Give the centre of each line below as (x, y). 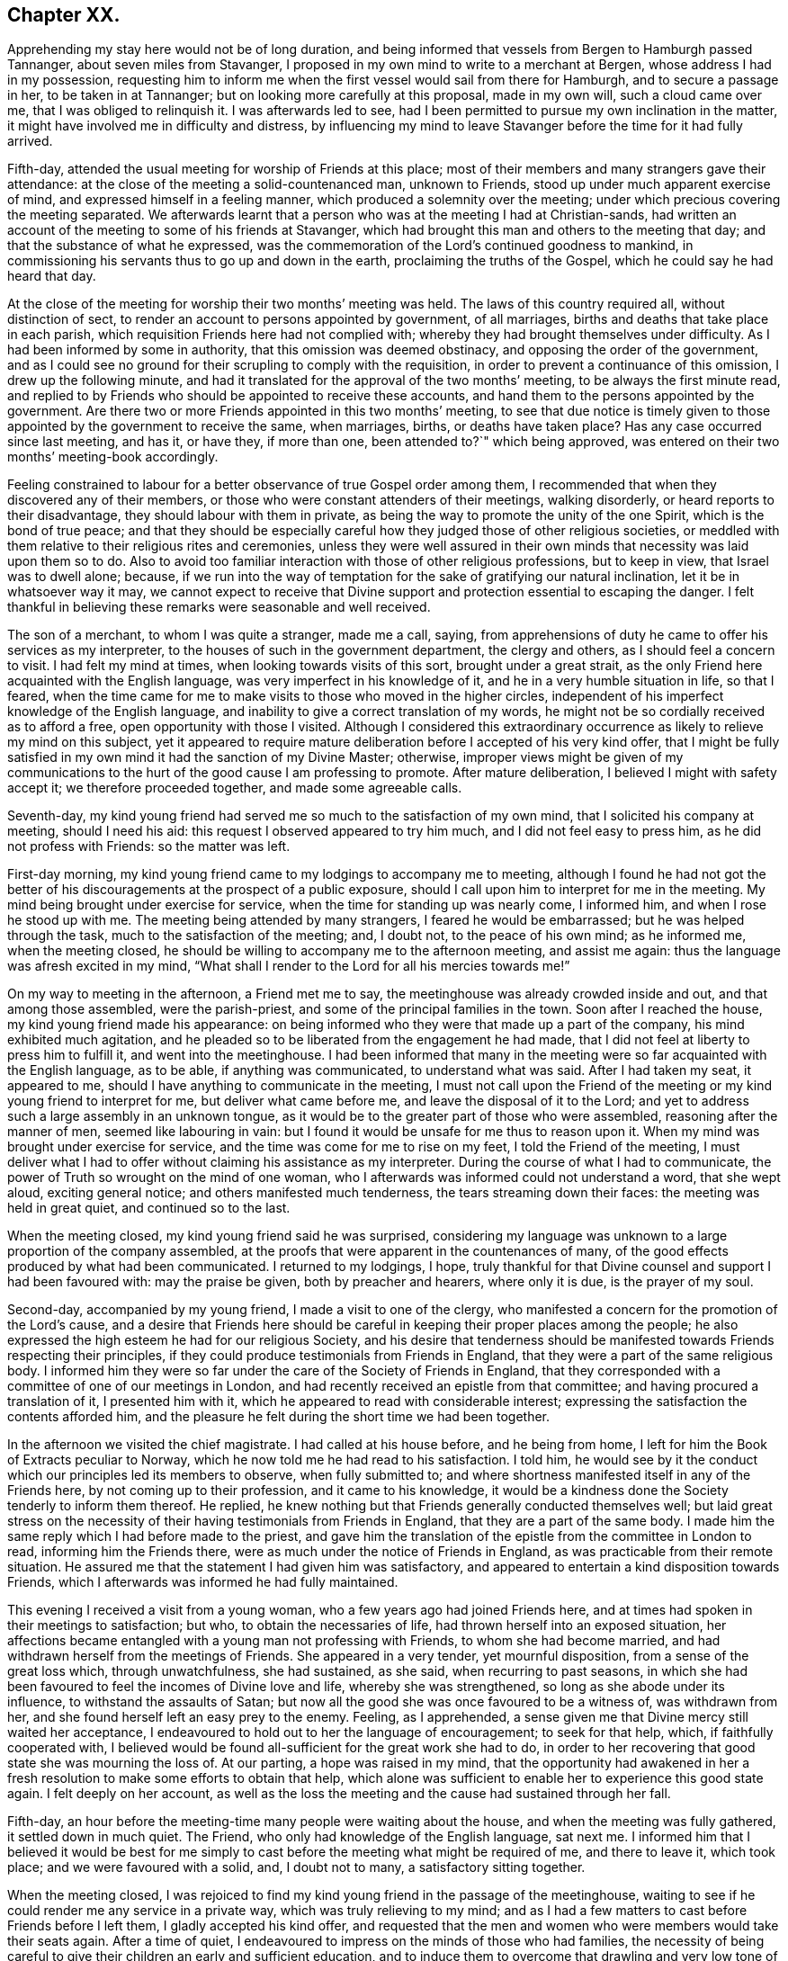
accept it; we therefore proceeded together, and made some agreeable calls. (235, 788)
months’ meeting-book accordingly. (113, 457)
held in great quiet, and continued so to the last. (149, 1208)
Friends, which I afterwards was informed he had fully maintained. (203, 1582)
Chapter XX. (64, 15)
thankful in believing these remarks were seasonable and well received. (219, 607)
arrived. (30, 141)
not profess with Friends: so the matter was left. (149, 846)
